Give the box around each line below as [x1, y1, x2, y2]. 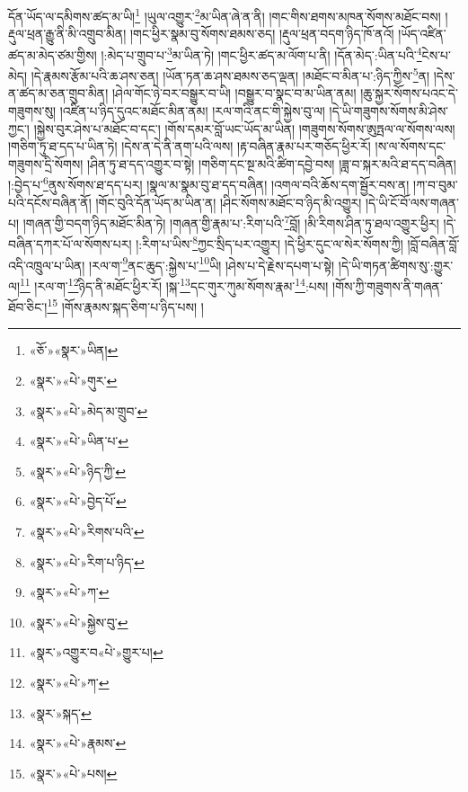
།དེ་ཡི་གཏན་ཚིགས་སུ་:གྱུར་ [338, 255, 454, 274]
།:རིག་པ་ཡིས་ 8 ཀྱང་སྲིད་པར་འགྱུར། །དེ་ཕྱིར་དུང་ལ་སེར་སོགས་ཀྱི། [136, 232, 403, 254]
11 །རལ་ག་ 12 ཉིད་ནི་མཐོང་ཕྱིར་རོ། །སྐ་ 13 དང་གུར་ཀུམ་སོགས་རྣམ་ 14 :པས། [20, 273, 329, 295]
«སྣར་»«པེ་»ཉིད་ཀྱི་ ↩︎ [29, 461, 127, 480]
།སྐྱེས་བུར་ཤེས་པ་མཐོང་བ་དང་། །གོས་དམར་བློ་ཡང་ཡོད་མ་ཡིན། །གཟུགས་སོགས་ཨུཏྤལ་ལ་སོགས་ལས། [33, 119, 455, 138]
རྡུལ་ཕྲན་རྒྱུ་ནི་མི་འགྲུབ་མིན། [8, 24, 127, 43]
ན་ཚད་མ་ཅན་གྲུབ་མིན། [8, 84, 109, 102]
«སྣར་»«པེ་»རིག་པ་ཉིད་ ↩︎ [29, 552, 145, 571]
